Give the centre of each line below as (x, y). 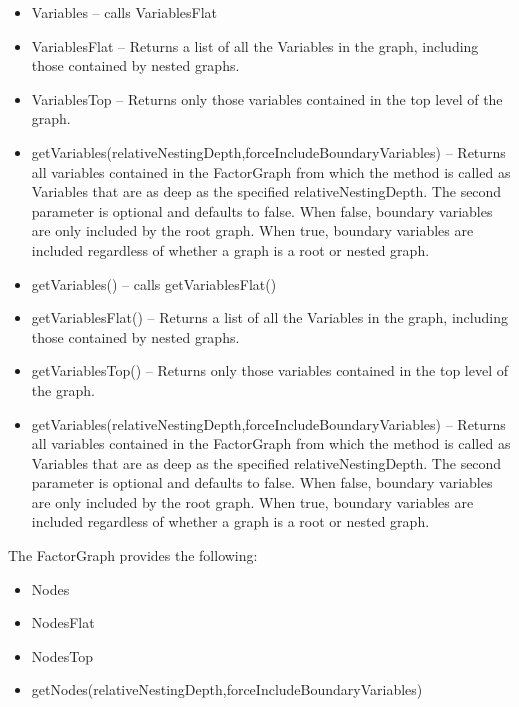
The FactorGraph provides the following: (133, 555)
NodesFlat (63, 622)
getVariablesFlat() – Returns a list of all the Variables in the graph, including (269, 317)
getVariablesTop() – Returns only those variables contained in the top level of (270, 370)
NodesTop (62, 655)
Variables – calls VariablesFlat (124, 12)
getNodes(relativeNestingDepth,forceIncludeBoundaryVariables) (227, 689)
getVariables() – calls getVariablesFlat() (154, 283)
